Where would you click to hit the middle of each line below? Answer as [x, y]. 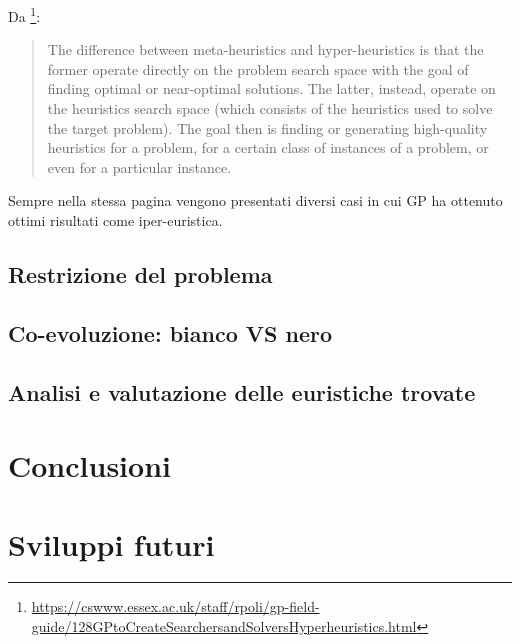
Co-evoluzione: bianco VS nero [170, 332]
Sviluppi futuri [111, 543]
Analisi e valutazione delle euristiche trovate [242, 391]
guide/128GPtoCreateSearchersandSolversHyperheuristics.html [224, 626]
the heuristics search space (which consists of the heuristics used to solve [270, 108]
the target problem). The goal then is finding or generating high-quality [267, 127]
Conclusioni [89, 465]
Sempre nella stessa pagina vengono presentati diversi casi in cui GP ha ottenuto [255, 200]
